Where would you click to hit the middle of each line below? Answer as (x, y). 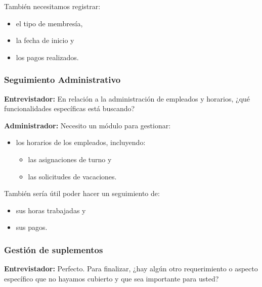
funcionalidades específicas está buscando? (70, 108)
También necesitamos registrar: (52, 6)
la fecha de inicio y (45, 40)
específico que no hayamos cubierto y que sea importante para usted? (112, 278)
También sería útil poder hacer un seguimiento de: (82, 193)
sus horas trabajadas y (51, 210)
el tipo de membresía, (49, 23)
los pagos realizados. (47, 57)
